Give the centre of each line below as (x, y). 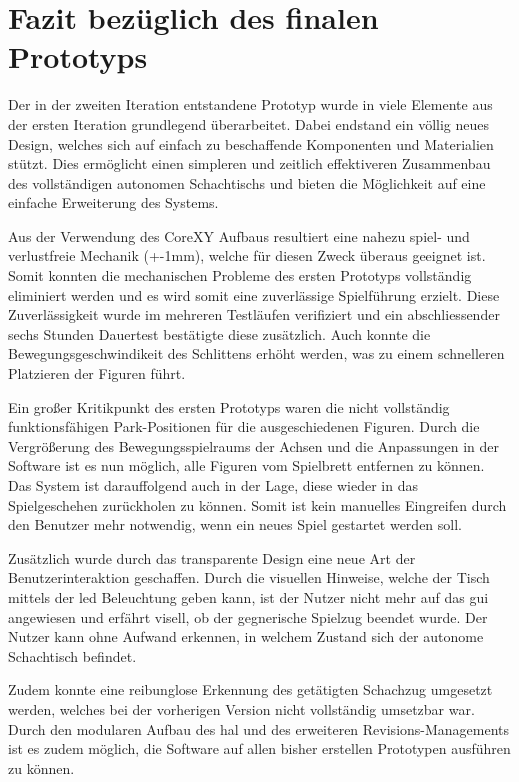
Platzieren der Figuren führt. (97, 373)
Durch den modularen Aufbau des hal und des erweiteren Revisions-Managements (259, 728)
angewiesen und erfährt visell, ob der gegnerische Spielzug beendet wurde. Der (248, 616)
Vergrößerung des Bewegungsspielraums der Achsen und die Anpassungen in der (253, 445)
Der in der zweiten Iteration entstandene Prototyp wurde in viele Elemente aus (250, 104)
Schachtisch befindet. (72, 655)
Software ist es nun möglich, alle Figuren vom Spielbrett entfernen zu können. (246, 465)
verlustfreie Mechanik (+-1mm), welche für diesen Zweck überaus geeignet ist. (247, 255)
